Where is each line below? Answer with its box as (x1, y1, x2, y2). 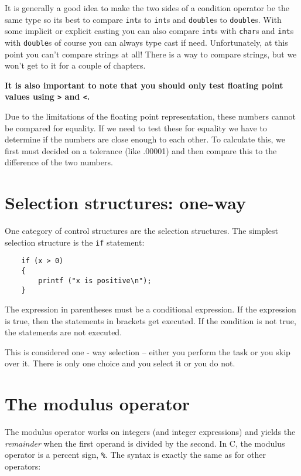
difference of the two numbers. (5, 156, 113, 168)
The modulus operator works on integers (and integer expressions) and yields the (5, 426, 296, 438)
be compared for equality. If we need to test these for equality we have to (5, 121, 267, 134)
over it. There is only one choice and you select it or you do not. (5, 357, 235, 369)
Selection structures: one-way (5, 191, 246, 215)
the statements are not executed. (5, 326, 122, 338)
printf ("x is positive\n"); (38, 276, 152, 285)
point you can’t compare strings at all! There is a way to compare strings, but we (5, 47, 297, 60)
